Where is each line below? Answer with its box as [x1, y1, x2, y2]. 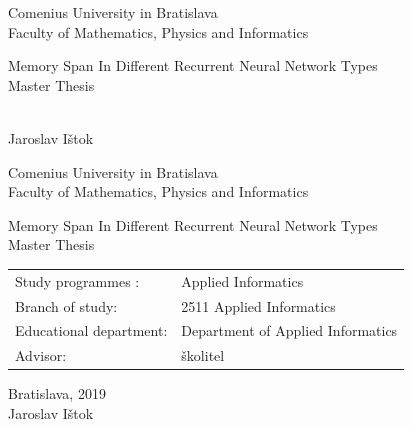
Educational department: [15, 320, 168, 341]
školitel [181, 345, 225, 366]
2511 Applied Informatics [181, 295, 336, 316]
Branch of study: [15, 295, 118, 316]
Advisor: [15, 345, 67, 366]
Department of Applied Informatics [181, 320, 398, 341]
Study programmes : [15, 270, 140, 291]
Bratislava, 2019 [8, 383, 106, 404]
